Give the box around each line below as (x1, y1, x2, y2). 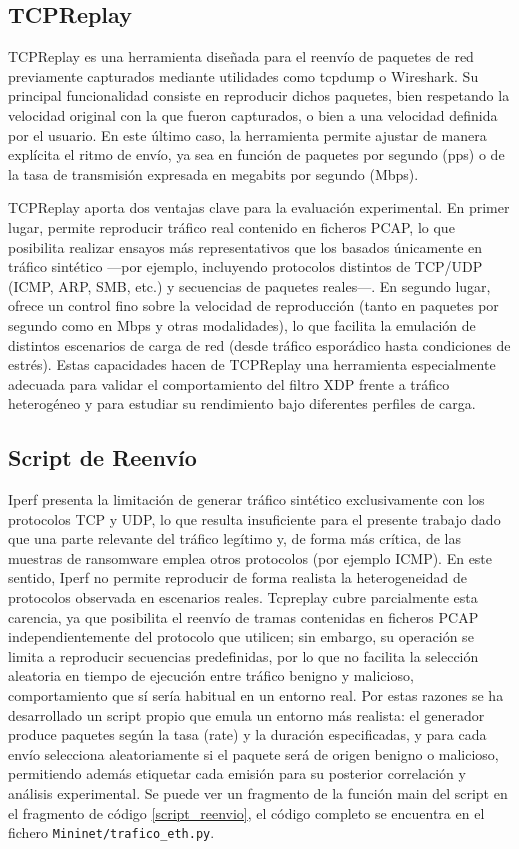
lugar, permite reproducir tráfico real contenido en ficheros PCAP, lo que (8, 216, 455, 237)
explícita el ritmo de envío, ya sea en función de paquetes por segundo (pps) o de (8, 144, 505, 165)
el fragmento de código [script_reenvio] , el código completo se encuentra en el (8, 802, 485, 823)
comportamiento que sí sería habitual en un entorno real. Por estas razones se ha (8, 685, 504, 706)
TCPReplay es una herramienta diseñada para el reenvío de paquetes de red (8, 46, 474, 67)
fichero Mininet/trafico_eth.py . (8, 822, 215, 843)
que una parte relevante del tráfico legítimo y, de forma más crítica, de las (8, 528, 461, 549)
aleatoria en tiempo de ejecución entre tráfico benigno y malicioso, (8, 665, 414, 686)
